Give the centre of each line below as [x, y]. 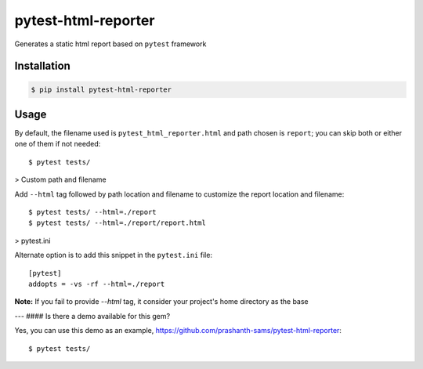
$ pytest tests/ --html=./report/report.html [117, 223]
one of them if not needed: [58, 144]
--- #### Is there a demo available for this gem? [92, 316]
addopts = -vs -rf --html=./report [97, 284]
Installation [42, 66]
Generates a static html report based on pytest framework [110, 44]
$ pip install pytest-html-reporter [101, 89]
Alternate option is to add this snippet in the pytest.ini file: [114, 255]
